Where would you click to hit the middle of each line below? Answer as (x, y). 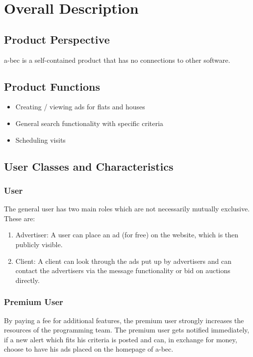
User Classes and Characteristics (89, 166)
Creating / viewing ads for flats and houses (80, 107)
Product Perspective (57, 39)
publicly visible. (39, 244)
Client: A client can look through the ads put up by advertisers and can (123, 261)
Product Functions (52, 86)
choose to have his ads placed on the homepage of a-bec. (89, 349)
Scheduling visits (40, 140)
